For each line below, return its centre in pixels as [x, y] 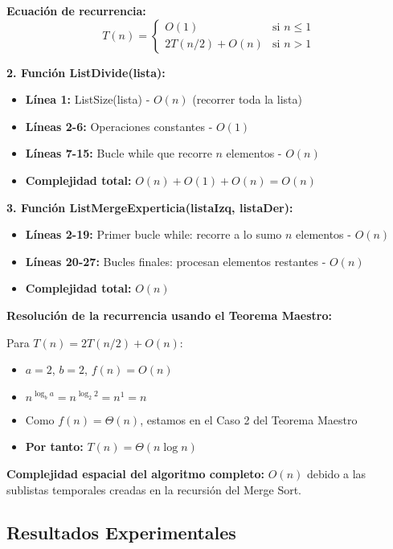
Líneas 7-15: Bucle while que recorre [119, 153]
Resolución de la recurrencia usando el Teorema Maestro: [169, 315]
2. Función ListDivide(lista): [86, 72]
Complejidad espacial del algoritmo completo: [136, 473]
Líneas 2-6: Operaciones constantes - [119, 126]
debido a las [336, 473]
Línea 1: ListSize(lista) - [88, 99]
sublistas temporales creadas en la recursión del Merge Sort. [154, 489]
